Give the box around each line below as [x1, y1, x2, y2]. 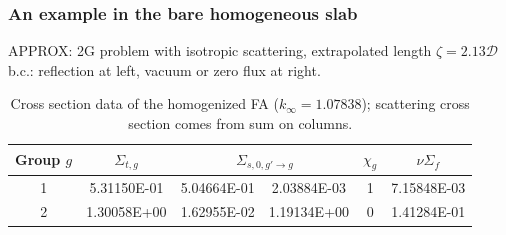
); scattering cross [361, 93, 470, 114]
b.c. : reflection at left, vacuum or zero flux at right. [8, 59, 321, 80]
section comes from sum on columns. [128, 113, 353, 133]
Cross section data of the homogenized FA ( [10, 93, 279, 114]
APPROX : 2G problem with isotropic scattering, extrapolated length [8, 40, 432, 61]
